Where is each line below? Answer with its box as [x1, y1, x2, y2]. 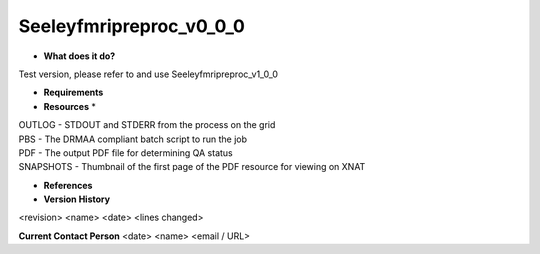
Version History [43, 193, 110, 205]
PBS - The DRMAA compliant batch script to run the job [18, 133, 248, 145]
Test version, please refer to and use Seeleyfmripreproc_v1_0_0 [18, 68, 279, 80]
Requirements [43, 86, 104, 99]
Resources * [43, 100, 97, 112]
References [43, 179, 93, 191]
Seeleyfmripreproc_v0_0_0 [18, 15, 245, 37]
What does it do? [43, 50, 116, 62]
